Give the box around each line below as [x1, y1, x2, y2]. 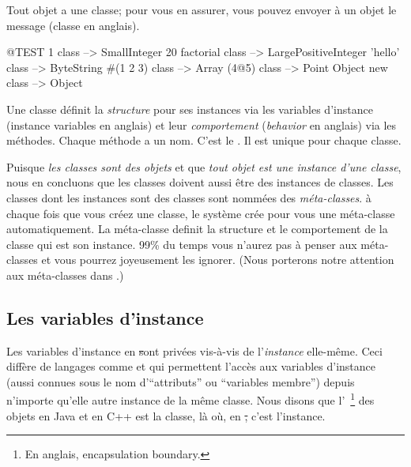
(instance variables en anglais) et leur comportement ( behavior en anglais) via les [6, 116, 397, 133]
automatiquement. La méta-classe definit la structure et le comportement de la [6, 220, 388, 237]
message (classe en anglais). [6, 17, 140, 33]
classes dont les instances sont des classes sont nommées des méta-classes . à [6, 189, 371, 205]
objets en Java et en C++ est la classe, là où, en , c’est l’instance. [6, 407, 326, 424]
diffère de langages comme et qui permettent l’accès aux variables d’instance [6, 358, 376, 375]
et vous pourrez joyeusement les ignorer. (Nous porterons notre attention [41, 251, 394, 268]
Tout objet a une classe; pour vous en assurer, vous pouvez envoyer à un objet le [6, 2, 397, 17]
